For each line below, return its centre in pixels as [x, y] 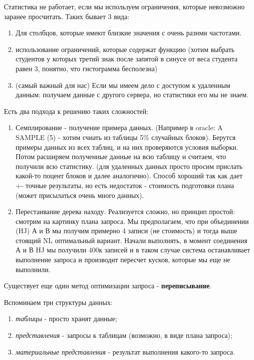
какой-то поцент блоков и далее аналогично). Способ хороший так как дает [129, 176]
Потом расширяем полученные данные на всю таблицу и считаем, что [121, 156]
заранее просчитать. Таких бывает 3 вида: [67, 16]
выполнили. [33, 269]
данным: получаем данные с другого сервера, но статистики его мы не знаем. [132, 95]
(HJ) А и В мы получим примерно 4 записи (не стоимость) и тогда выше [126, 231]
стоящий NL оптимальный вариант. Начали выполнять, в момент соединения [131, 240]
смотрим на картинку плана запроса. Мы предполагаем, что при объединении [132, 221]
